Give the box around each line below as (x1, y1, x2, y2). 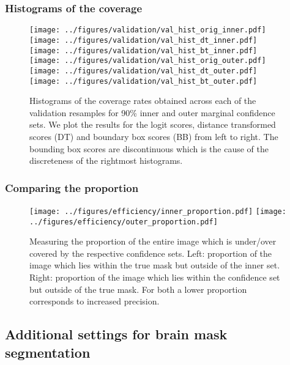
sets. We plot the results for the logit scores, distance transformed (29, 118, 276, 131)
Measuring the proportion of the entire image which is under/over (29, 235, 277, 248)
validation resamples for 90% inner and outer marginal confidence (29, 106, 275, 119)
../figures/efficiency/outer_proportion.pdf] (29, 217, 218, 226)
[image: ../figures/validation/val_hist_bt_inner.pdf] (29, 46, 258, 55)
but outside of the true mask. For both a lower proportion (29, 282, 247, 295)
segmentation (5, 342, 91, 361)
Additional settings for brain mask (5, 325, 228, 344)
